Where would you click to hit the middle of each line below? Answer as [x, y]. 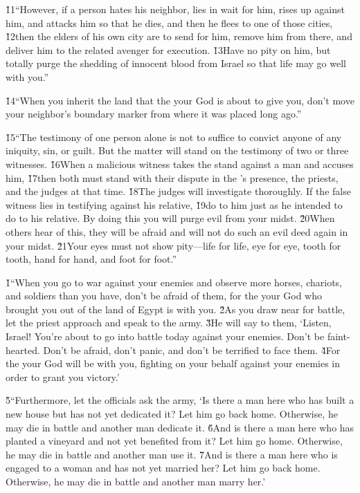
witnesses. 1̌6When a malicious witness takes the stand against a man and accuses [180, 164]
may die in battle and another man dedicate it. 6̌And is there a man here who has [180, 427]
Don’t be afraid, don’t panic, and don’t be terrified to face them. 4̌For [192, 350]
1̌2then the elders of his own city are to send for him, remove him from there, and [179, 36]
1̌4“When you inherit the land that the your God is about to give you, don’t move [180, 100]
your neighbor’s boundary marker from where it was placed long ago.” [154, 114]
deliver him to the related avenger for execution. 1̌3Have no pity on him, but [168, 49]
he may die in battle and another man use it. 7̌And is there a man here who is [172, 454]
